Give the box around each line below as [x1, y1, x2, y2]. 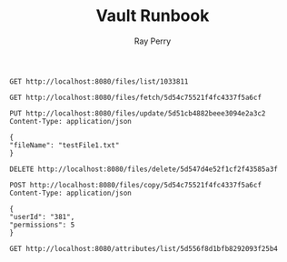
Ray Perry [134, 35, 172, 46]
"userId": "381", [9, 212, 75, 221]
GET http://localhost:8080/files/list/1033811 [9, 76, 189, 86]
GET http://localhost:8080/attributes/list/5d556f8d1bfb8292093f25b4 [9, 244, 279, 253]
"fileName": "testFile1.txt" [9, 140, 120, 150]
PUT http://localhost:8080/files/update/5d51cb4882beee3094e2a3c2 [9, 108, 266, 118]
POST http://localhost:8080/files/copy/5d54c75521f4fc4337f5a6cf [9, 180, 262, 189]
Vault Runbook [95, 5, 210, 26]
